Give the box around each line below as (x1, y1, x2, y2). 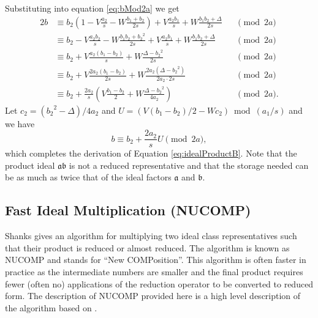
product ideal (5, 158, 55, 171)
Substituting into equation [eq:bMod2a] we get (5, 2, 180, 14)
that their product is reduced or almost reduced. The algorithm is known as (5, 241, 290, 254)
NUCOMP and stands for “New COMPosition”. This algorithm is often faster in (5, 253, 306, 266)
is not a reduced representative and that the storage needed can (69, 158, 309, 171)
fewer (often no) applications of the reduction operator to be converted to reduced (5, 277, 314, 290)
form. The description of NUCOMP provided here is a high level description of (5, 289, 301, 302)
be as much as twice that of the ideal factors (5, 171, 172, 183)
